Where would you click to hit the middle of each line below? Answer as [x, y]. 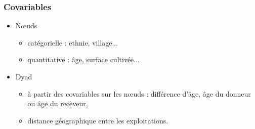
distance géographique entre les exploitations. [98, 120]
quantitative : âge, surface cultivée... [83, 59]
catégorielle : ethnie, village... [73, 42]
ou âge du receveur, [58, 103]
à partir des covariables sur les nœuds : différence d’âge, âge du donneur [139, 93]
